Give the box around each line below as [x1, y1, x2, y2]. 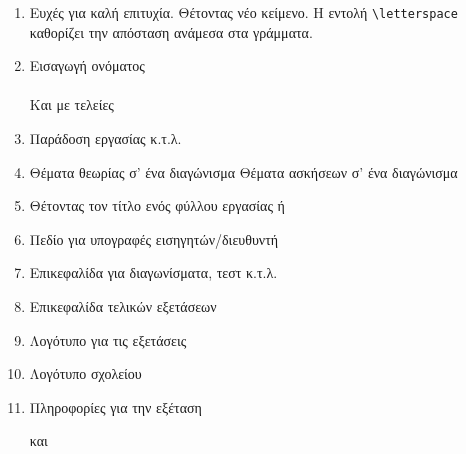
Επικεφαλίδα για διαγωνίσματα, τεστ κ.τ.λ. [29, 262, 278, 283]
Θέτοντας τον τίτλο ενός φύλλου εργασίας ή [29, 195, 285, 216]
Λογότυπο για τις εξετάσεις [29, 329, 187, 350]
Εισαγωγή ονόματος [29, 55, 145, 76]
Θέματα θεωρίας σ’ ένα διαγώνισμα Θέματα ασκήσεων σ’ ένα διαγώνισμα [29, 161, 458, 182]
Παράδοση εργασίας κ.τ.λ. [29, 128, 182, 149]
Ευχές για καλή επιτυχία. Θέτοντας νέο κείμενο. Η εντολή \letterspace [29, 2, 458, 22]
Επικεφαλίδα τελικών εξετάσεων [29, 296, 217, 316]
